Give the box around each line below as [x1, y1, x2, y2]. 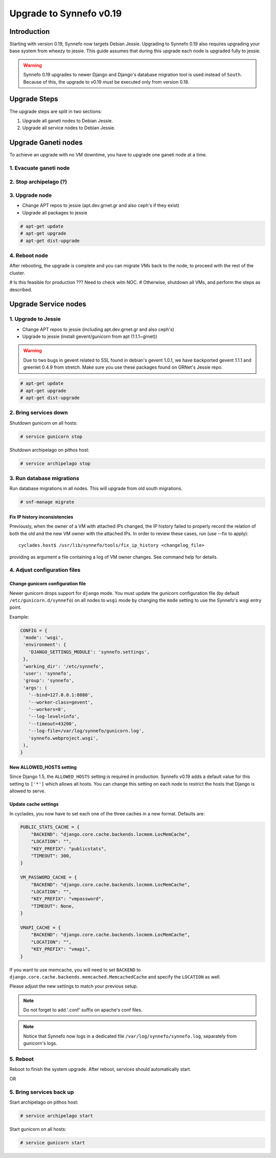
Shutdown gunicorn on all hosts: [9, 420, 78, 426]
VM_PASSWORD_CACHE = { [20, 874, 77, 881]
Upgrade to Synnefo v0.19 [9, 8, 122, 19]
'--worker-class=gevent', [28, 699, 94, 705]
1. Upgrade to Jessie [9, 315, 61, 323]
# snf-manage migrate [20, 499, 75, 505]
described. [9, 286, 33, 292]
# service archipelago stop [20, 461, 90, 466]
